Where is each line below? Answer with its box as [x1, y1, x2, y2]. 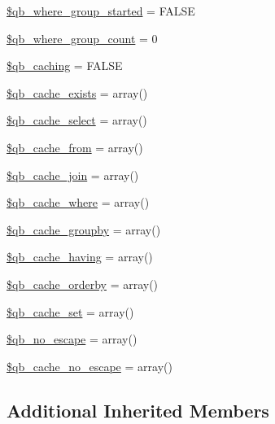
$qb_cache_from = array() [7, 138, 143, 155]
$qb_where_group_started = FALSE [7, 2, 195, 19]
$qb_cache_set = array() [7, 303, 134, 320]
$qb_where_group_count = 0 [7, 29, 158, 46]
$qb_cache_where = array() [7, 194, 150, 211]
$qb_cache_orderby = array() [7, 275, 159, 292]
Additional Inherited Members [7, 397, 269, 422]
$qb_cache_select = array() [7, 111, 147, 129]
